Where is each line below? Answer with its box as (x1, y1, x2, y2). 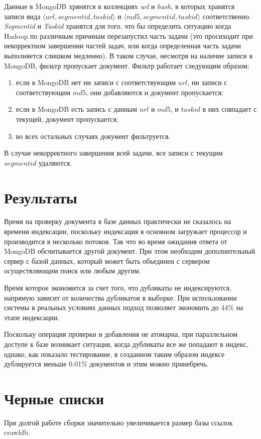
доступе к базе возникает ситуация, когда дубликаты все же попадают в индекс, (4, 338, 248, 349)
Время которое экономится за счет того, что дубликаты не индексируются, (4, 282, 232, 292)
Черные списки (4, 388, 104, 408)
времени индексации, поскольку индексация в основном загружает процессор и (4, 226, 247, 237)
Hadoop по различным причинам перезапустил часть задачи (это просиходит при (4, 30, 253, 41)
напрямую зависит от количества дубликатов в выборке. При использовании (4, 292, 237, 303)
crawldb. (4, 427, 30, 437)
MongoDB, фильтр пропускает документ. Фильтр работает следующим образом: (4, 60, 249, 70)
